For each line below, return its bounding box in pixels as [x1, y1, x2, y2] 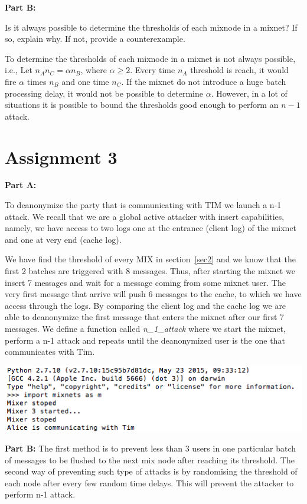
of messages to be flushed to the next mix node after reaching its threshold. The [5, 453, 295, 466]
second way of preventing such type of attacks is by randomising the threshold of [5, 465, 298, 477]
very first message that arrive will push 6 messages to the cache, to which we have [5, 288, 302, 300]
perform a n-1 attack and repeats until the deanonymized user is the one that [5, 334, 285, 346]
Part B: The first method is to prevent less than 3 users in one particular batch [5, 442, 296, 454]
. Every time [130, 64, 175, 76]
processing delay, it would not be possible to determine [5, 87, 203, 99]
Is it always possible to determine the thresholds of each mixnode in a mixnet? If [5, 21, 298, 33]
